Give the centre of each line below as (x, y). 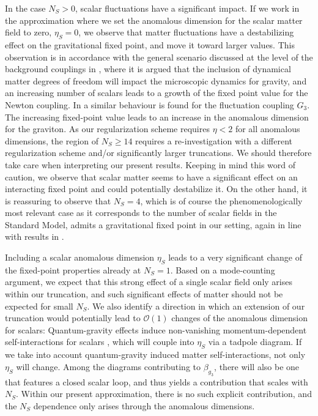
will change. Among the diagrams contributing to (108, 366)
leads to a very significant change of (235, 257)
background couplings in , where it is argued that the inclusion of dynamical (148, 69)
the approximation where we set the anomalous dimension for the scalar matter (154, 20)
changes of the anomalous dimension (240, 318)
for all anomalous (268, 129)
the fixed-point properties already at (73, 269)
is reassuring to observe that (58, 200)
